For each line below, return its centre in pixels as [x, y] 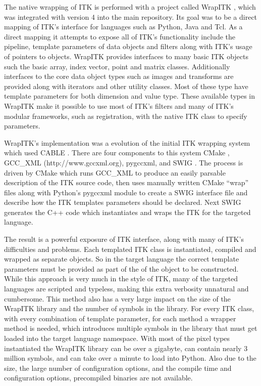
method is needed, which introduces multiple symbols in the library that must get [131, 328]
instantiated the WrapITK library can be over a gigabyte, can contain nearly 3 [126, 348]
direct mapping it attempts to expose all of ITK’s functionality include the [120, 36]
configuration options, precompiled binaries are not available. [98, 378]
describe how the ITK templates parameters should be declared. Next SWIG [123, 202]
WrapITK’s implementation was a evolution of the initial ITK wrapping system [127, 142]
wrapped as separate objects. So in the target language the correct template [122, 259]
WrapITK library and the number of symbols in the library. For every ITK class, [129, 308]
